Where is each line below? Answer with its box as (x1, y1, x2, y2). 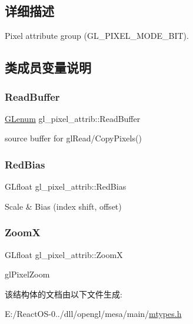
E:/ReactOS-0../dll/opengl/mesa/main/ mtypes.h (5, 308, 182, 320)
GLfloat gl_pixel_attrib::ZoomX (5, 248, 123, 260)
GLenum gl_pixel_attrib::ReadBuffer (5, 112, 141, 124)
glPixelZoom (5, 268, 50, 280)
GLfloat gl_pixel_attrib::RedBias (5, 180, 127, 193)
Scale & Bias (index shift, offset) (5, 200, 122, 212)
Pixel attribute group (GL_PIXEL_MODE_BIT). (5, 29, 189, 42)
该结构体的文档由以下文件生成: (5, 287, 122, 300)
